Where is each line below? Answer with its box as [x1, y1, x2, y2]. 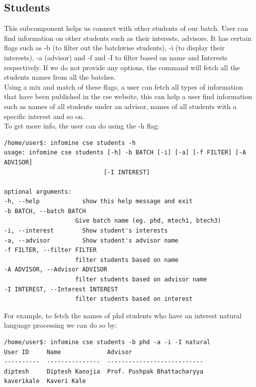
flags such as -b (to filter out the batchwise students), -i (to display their [4, 42, 225, 53]
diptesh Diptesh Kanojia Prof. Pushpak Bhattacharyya [4, 368, 203, 375]
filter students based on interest [75, 295, 193, 303]
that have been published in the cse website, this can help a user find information [4, 91, 253, 102]
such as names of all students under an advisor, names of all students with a [4, 101, 237, 111]
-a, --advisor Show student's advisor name [4, 237, 178, 244]
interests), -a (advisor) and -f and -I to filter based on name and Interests [4, 52, 228, 62]
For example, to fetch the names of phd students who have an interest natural [4, 310, 242, 320]
